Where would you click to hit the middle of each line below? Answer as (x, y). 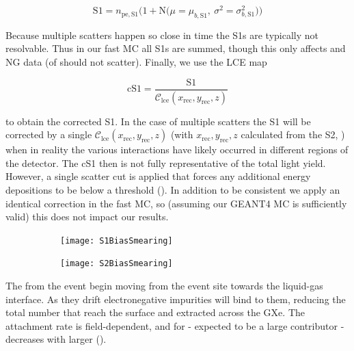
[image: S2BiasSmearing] (117, 264)
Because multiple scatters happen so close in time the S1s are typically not (162, 35)
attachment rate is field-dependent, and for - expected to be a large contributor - (175, 325)
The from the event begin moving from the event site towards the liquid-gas (164, 286)
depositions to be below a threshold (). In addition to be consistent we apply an (173, 189)
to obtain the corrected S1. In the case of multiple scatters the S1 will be (158, 121)
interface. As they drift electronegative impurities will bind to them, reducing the (176, 299)
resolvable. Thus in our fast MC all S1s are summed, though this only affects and (176, 48)
